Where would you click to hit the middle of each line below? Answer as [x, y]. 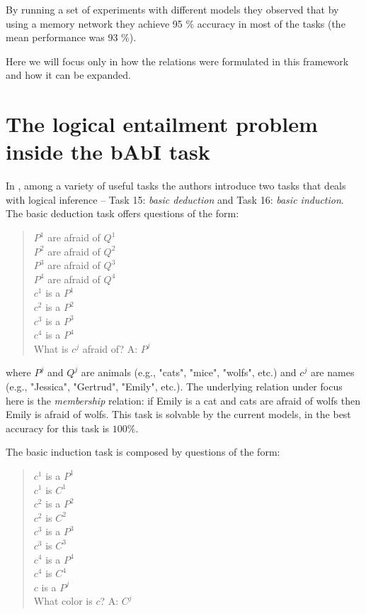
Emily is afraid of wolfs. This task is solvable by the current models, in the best [178, 414]
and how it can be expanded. [68, 75]
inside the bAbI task [108, 152]
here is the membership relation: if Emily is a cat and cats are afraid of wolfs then [183, 400]
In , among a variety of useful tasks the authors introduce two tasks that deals [176, 186]
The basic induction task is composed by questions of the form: [143, 452]
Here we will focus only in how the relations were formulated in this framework [177, 61]
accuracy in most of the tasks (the [271, 23]
